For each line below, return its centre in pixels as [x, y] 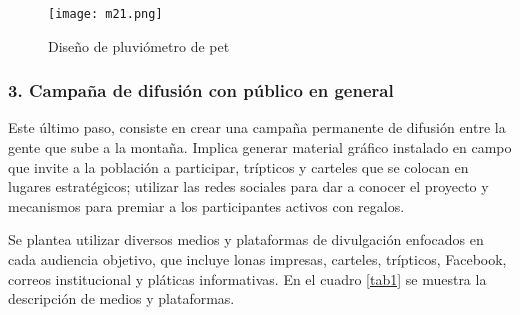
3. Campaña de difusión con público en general [201, 90]
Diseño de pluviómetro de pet [139, 45]
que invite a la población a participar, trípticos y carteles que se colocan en [238, 166]
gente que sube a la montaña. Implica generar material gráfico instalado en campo [260, 147]
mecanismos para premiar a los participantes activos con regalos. [206, 205]
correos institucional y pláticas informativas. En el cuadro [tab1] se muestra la [247, 278]
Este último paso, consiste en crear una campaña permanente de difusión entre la [257, 127]
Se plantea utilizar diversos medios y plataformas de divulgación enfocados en [246, 239]
